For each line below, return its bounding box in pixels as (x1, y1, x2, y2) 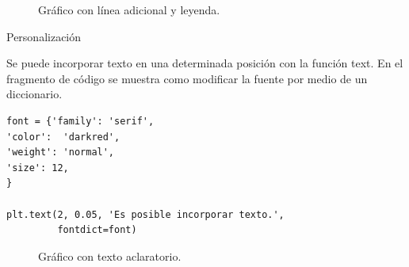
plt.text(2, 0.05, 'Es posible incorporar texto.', (6, 208, 285, 220)
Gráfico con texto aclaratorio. (38, 247, 182, 264)
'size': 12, (6, 162, 69, 174)
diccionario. (6, 86, 63, 102)
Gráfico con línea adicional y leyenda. (38, 2, 220, 17)
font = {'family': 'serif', (6, 115, 155, 127)
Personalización (6, 28, 82, 44)
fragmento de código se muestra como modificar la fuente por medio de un (6, 70, 368, 86)
